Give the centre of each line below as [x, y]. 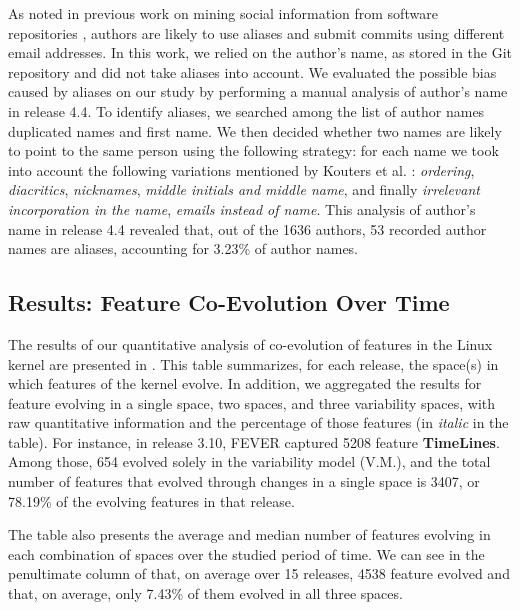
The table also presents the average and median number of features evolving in [249, 534]
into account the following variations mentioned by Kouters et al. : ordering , [241, 169]
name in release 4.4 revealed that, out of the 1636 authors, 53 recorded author [247, 228]
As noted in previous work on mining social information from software [223, 13]
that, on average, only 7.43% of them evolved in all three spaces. [205, 593]
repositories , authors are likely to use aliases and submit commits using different [256, 32]
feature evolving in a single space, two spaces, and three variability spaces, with [252, 402]
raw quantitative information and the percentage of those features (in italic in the [258, 422]
